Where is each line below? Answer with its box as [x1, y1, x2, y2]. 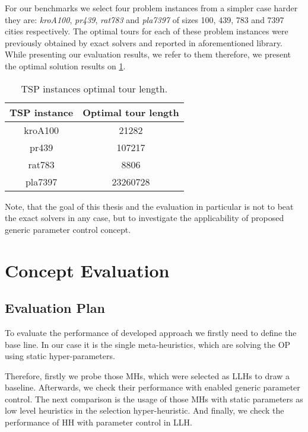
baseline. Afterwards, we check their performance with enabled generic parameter [5, 381, 300, 393]
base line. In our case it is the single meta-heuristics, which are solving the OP [5, 338, 291, 350]
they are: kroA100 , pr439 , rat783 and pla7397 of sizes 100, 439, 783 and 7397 [5, 13, 284, 25]
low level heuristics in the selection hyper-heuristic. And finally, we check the [5, 404, 284, 417]
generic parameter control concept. [5, 223, 131, 235]
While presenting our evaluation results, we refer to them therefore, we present [5, 48, 291, 60]
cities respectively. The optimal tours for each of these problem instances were [5, 25, 288, 37]
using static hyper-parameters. [5, 350, 115, 362]
